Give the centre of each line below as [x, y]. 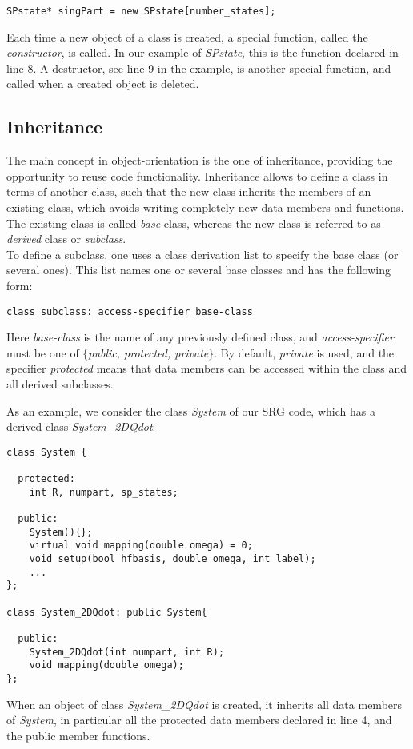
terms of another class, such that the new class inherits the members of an [189, 191]
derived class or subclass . [66, 239]
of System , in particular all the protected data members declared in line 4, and [199, 720]
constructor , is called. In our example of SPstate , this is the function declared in [202, 52]
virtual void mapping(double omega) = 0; [141, 546]
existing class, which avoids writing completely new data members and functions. [205, 207]
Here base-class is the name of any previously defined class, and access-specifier [200, 337]
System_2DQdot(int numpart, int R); [127, 652]
